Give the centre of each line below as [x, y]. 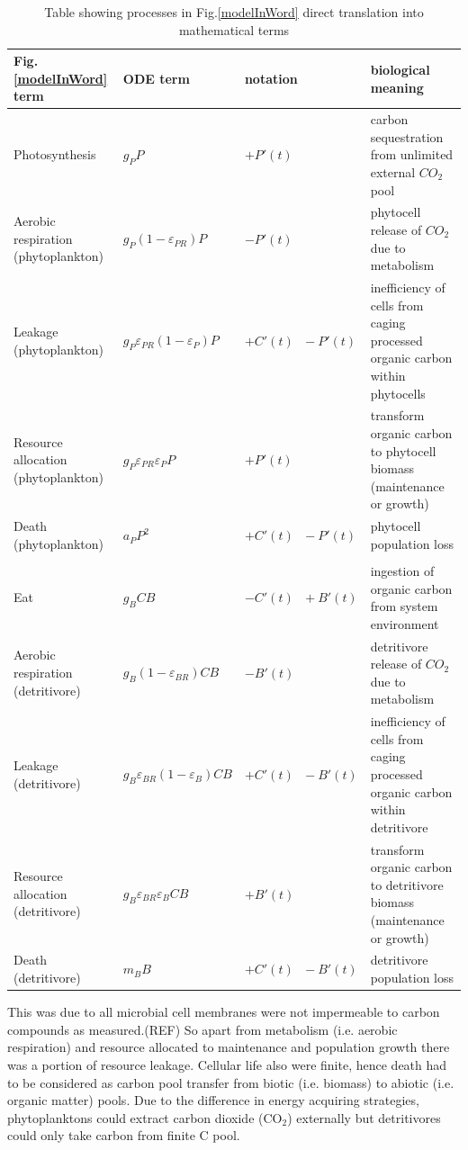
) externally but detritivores [364, 1117]
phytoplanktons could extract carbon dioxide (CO [145, 1117]
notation [271, 78]
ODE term [156, 78]
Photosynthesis [55, 154]
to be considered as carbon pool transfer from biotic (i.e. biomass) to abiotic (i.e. [231, 1082]
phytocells [398, 393]
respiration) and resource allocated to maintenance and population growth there [229, 1047]
